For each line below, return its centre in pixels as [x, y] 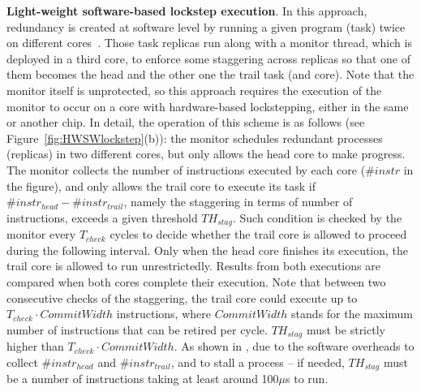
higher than [35, 346]
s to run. [307, 379]
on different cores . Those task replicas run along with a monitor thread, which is [209, 43]
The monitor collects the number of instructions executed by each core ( [186, 169]
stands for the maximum [352, 314]
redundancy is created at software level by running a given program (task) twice [206, 26]
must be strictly [346, 329]
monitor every [41, 234]
